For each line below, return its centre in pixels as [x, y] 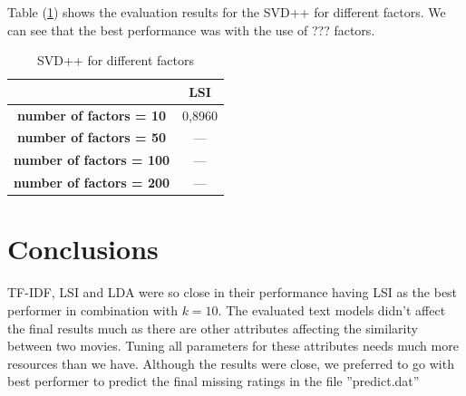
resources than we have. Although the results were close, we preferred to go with [231, 363]
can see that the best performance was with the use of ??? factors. [191, 29]
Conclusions [83, 249]
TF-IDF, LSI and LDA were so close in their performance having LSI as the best [233, 292]
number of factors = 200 [92, 183]
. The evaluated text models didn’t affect [332, 309]
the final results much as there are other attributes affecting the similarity [213, 328]
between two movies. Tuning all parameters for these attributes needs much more [233, 346]
